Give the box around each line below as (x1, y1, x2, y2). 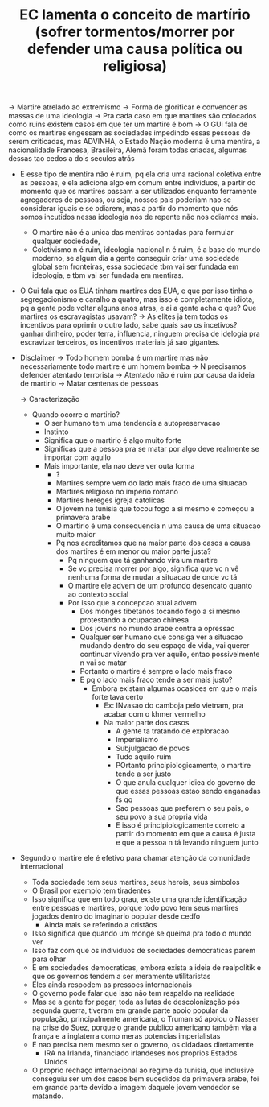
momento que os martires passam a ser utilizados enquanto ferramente (19, 187, 257, 196)
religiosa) (103, 57, 167, 76)
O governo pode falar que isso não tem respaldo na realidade (31, 989, 235, 998)
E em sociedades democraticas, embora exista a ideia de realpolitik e (31, 963, 262, 973)
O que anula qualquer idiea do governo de (116, 778, 255, 787)
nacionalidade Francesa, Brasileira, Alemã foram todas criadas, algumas (8, 145, 247, 155)
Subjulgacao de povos (116, 743, 190, 754)
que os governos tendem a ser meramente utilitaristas (31, 972, 211, 981)
